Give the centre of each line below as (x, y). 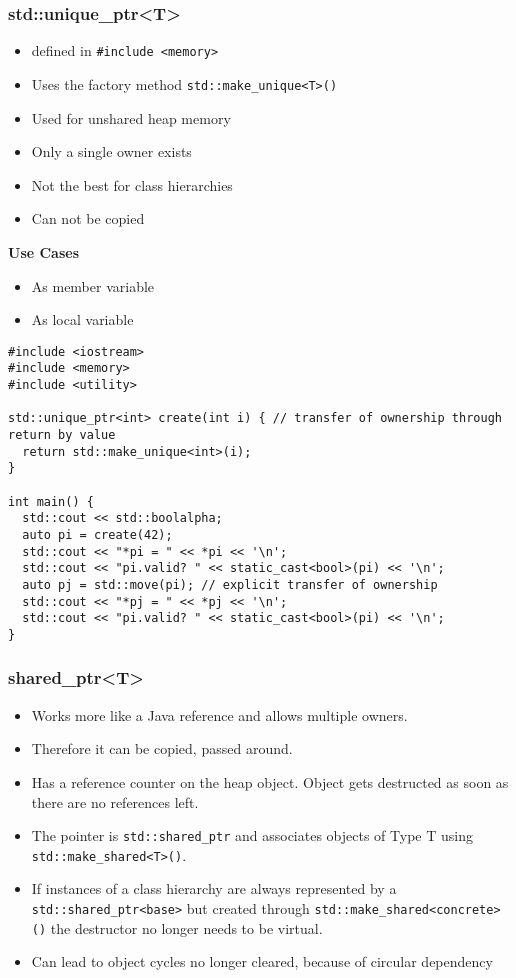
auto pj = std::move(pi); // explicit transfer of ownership (230, 584)
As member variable (93, 285)
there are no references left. (115, 801)
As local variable (82, 319)
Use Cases (44, 251)
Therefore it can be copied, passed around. (162, 748)
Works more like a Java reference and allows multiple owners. (219, 714)
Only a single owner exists (111, 151)
